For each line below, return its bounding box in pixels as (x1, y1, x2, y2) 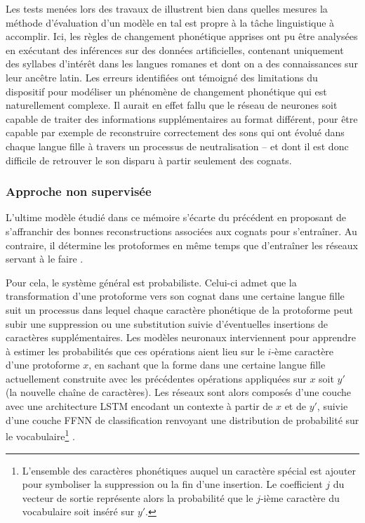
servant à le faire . (6, 251, 84, 266)
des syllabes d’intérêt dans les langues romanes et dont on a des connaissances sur (6, 56, 358, 71)
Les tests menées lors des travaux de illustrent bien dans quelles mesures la (6, 1, 328, 15)
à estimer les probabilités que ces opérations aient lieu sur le (6, 343, 265, 358)
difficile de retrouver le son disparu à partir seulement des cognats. (6, 152, 292, 167)
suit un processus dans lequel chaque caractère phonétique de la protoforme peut (6, 302, 353, 317)
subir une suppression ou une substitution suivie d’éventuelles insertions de (6, 316, 328, 331)
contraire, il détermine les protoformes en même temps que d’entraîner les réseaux (6, 237, 358, 252)
